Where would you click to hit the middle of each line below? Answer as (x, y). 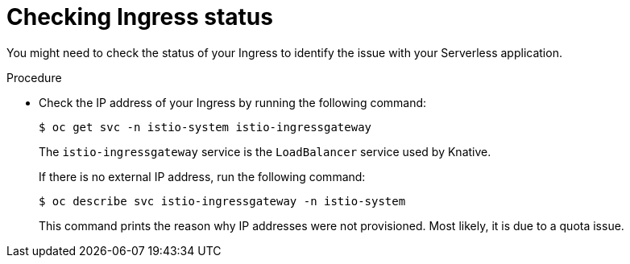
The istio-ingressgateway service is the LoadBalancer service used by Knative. (265, 151)
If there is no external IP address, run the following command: (202, 176)
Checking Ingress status (140, 17)
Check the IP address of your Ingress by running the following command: (233, 102)
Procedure (34, 77)
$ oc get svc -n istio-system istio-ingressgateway (205, 127)
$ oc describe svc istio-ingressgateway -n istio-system (222, 201)
